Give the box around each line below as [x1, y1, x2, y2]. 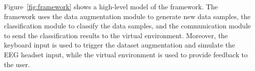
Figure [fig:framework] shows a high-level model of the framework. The [4, 1, 218, 11]
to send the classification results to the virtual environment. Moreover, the [4, 30, 228, 40]
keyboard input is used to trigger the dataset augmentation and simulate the [4, 40, 235, 50]
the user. [4, 59, 30, 69]
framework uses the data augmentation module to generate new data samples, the [4, 11, 251, 21]
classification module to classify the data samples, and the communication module [4, 21, 251, 31]
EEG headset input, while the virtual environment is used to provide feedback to [4, 49, 248, 59]
